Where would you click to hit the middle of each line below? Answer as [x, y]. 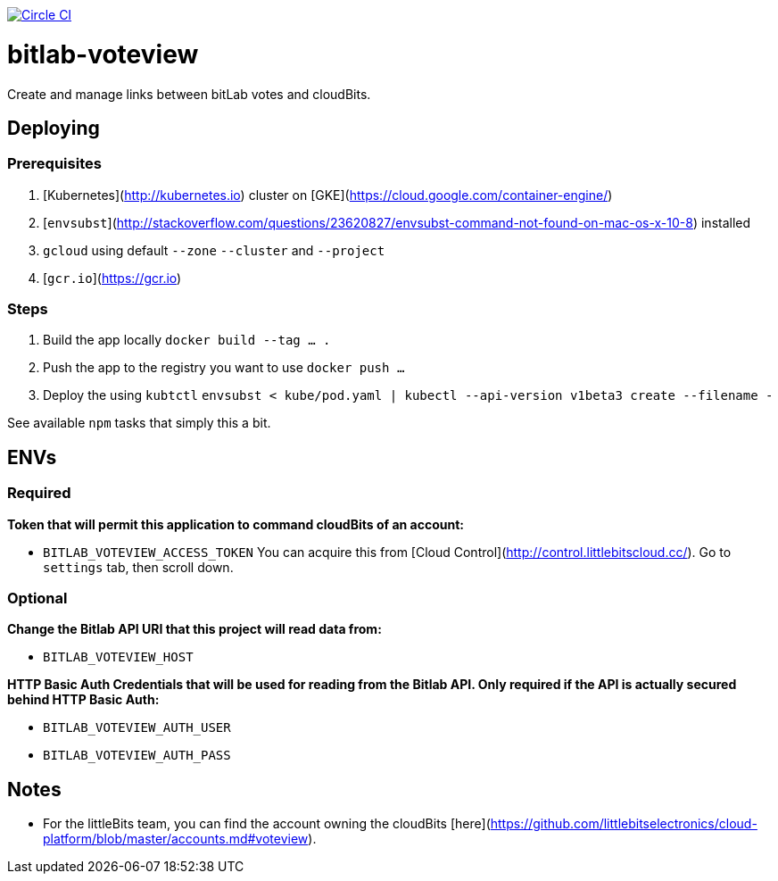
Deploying [54, 128]
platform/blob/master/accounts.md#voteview [176, 839]
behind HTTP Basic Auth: [83, 700]
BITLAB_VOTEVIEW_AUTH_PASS [137, 756]
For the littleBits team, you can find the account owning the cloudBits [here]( [267, 824]
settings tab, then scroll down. [138, 567]
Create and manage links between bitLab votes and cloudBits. [189, 94]
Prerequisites [54, 164]
